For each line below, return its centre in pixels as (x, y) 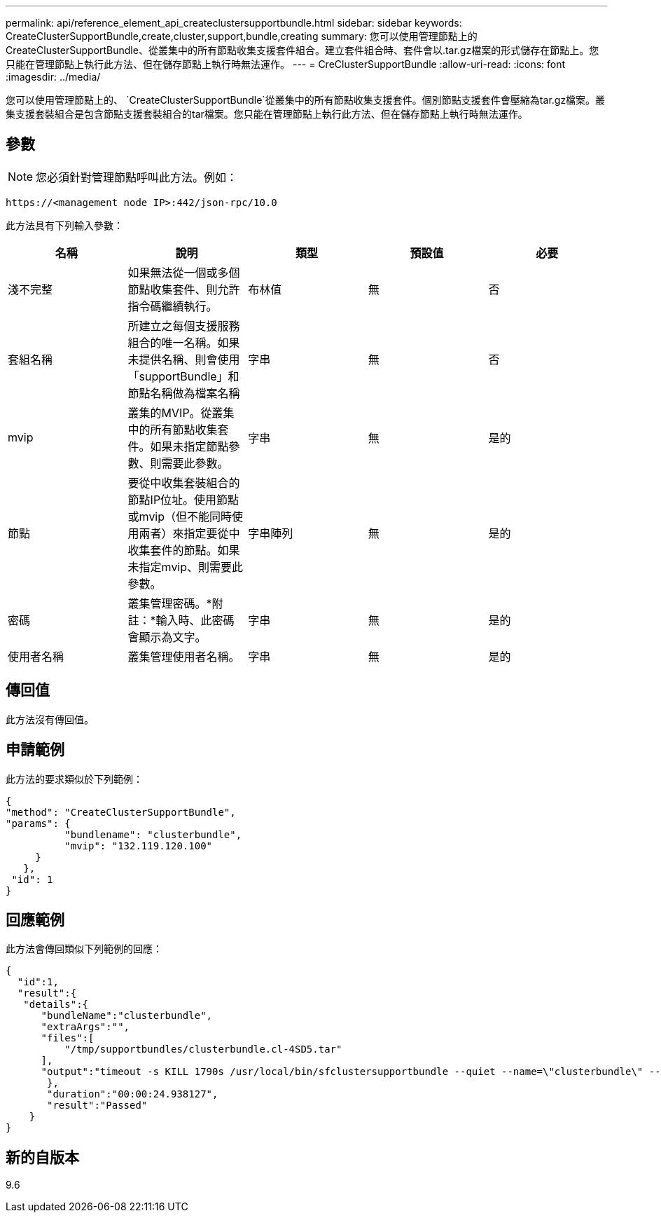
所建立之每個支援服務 (184, 326)
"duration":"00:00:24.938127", (133, 1094)
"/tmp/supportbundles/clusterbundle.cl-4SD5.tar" (203, 1049)
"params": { (38, 823)
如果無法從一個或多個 (184, 272)
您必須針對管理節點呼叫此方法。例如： (137, 177)
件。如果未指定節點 (178, 446)
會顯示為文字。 (167, 637)
